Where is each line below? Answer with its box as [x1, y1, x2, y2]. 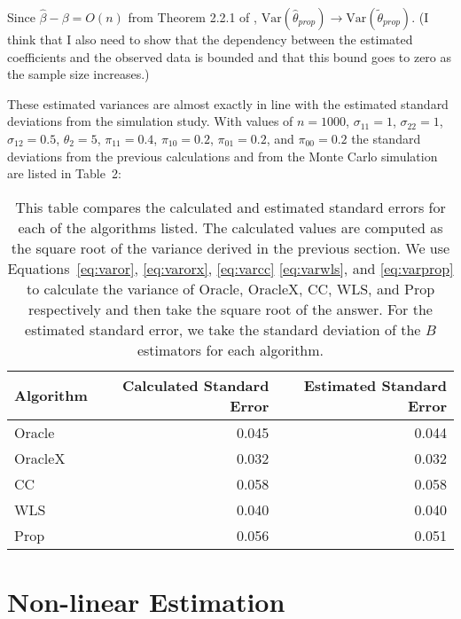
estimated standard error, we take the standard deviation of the [25, 318, 421, 340]
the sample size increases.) [7, 65, 150, 83]
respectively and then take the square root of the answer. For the [28, 298, 433, 319]
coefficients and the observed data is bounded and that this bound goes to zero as [7, 47, 452, 66]
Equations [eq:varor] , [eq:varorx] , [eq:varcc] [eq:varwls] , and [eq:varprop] [7, 257, 454, 278]
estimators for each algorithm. [137, 339, 324, 360]
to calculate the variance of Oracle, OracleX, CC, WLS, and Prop [26, 278, 435, 299]
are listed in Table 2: [7, 164, 121, 183]
